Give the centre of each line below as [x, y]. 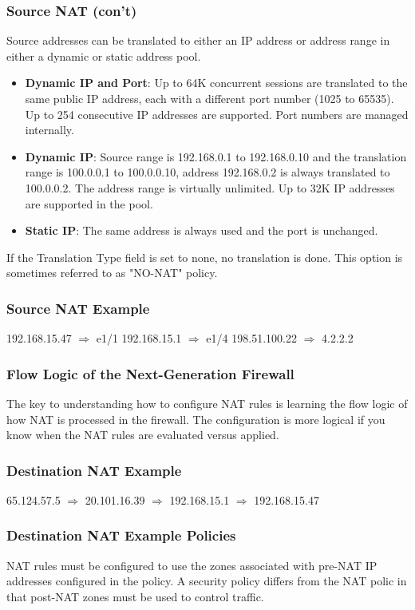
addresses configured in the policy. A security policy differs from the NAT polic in [207, 581]
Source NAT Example [78, 308]
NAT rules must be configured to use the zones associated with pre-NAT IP [192, 565]
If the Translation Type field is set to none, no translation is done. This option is [205, 257]
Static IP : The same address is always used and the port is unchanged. [202, 230]
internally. [49, 130]
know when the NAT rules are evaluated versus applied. [143, 435]
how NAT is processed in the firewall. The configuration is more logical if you [196, 419]
